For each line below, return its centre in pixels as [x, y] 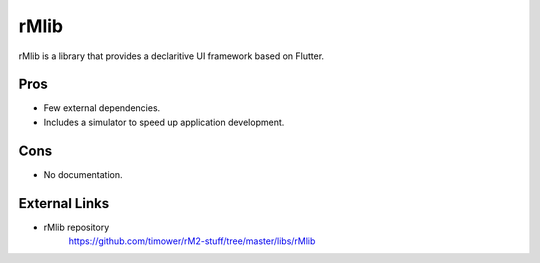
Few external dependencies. [102, 108]
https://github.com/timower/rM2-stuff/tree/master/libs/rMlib [192, 241]
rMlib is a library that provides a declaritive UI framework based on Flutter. [171, 56]
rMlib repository [76, 227]
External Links [64, 203]
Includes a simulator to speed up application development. [164, 122]
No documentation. [83, 174]
